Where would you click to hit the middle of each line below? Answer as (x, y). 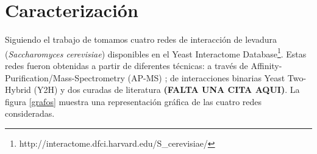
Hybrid (18, 90)
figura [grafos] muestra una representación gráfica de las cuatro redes (134, 101)
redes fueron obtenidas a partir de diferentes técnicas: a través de (126, 65)
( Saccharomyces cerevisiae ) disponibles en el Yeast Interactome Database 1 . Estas (156, 53)
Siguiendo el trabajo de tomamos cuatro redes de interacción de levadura (141, 39)
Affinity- (266, 65)
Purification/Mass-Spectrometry (65, 77)
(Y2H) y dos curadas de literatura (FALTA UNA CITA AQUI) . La (167, 90)
